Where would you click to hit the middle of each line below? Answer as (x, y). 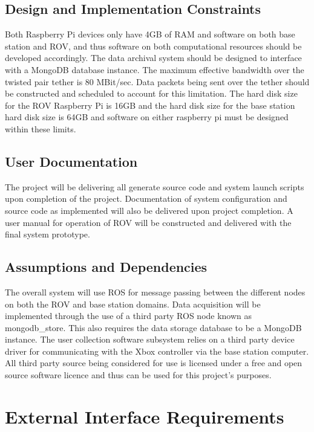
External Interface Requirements (145, 416)
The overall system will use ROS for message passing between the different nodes (155, 292)
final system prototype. (47, 234)
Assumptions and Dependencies (106, 267)
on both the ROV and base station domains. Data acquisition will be (133, 304)
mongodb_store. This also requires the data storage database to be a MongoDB (153, 327)
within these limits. (41, 128)
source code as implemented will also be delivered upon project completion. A (149, 210)
